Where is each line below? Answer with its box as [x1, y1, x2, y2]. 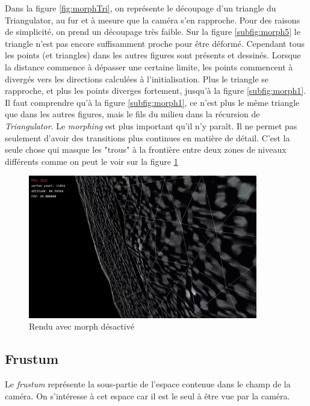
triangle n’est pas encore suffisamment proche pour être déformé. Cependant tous [5, 37, 305, 49]
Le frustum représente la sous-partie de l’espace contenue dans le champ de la [5, 377, 291, 390]
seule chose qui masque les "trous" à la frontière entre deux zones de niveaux [5, 143, 287, 156]
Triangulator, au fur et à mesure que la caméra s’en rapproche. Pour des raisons [5, 13, 300, 26]
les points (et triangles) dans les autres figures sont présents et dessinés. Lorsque [5, 49, 301, 61]
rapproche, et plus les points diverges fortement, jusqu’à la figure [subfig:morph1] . [5, 84, 306, 97]
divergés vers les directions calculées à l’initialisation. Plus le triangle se [5, 72, 269, 85]
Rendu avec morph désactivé [29, 320, 134, 333]
